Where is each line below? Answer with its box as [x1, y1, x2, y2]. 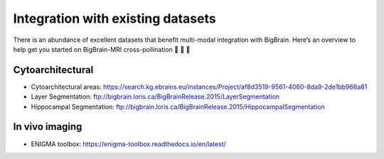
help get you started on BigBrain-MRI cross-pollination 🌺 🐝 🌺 [13, 45, 191, 53]
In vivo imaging [13, 121, 82, 133]
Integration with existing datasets [13, 11, 216, 26]
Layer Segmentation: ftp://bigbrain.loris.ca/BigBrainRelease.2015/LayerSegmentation [31, 92, 280, 101]
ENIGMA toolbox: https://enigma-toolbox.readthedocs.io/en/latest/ [31, 139, 227, 148]
